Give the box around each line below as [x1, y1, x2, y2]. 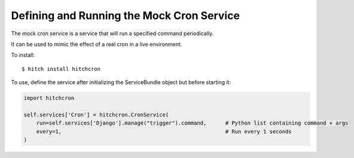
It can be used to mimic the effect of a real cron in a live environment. [11, 41, 182, 48]
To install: [11, 51, 35, 59]
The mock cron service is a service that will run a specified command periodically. [11, 30, 214, 37]
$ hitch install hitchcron [22, 66, 101, 72]
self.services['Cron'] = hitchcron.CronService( [23, 111, 169, 118]
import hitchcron [23, 95, 75, 101]
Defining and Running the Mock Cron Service [11, 9, 240, 22]
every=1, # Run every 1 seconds [36, 128, 292, 135]
